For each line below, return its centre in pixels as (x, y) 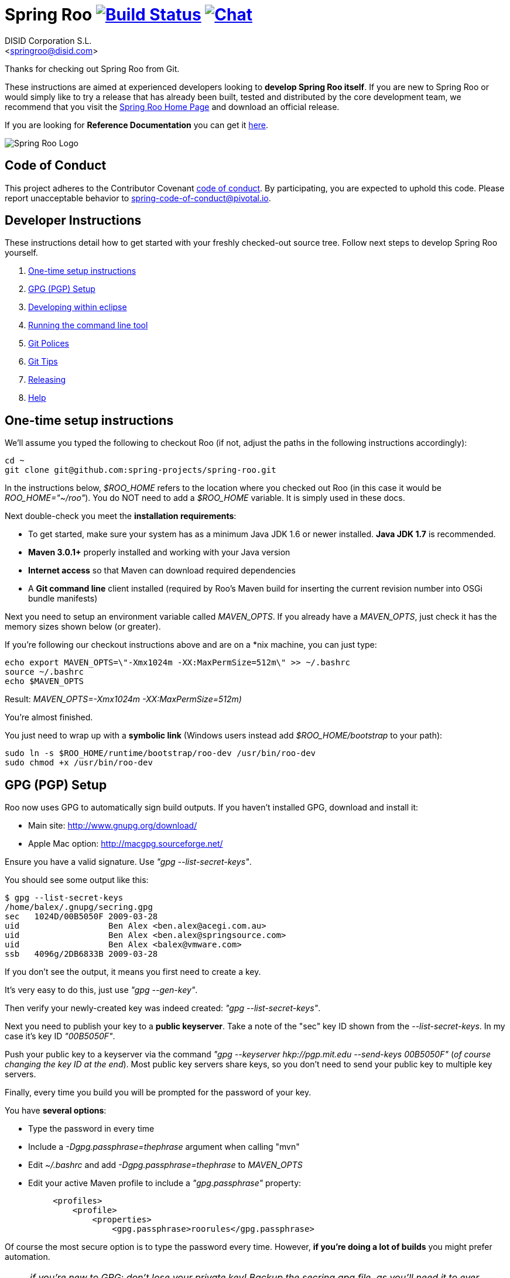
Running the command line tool (88, 325)
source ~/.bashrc (44, 672)
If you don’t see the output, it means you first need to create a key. (133, 972)
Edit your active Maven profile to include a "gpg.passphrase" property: (165, 1183)
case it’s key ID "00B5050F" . (60, 1036)
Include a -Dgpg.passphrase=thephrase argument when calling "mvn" (164, 1147)
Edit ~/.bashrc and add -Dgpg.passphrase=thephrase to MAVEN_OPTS (165, 1165)
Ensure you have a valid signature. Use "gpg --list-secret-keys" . (128, 862)
